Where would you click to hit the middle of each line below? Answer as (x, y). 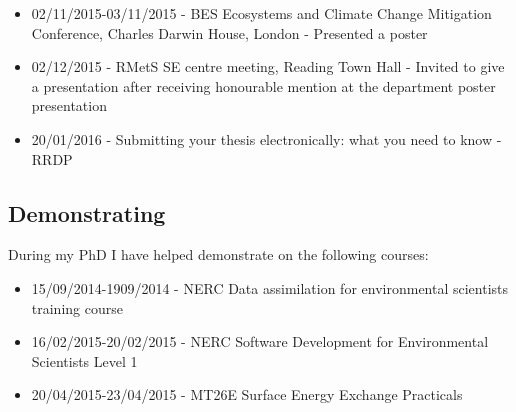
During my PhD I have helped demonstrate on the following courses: (218, 254)
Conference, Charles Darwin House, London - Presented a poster (229, 32)
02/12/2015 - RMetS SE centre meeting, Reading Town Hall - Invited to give (268, 66)
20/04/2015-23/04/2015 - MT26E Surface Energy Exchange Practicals (247, 394)
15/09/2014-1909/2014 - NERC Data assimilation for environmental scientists (270, 287)
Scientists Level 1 (84, 360)
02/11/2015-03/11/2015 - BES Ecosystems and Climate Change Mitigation (261, 13)
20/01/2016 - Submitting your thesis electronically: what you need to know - (266, 138)
